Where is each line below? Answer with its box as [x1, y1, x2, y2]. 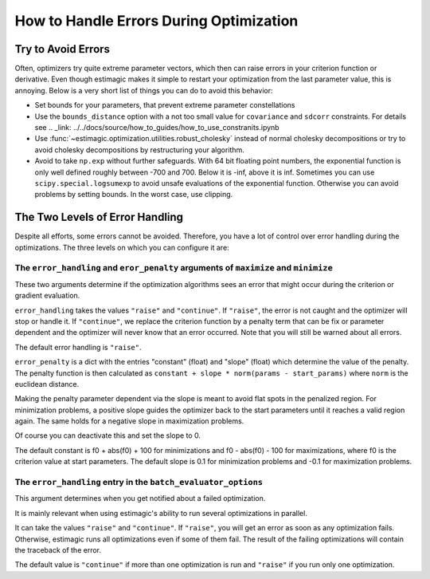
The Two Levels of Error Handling [14, 211, 183, 224]
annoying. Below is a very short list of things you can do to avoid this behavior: [14, 85, 273, 95]
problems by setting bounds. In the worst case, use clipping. [34, 190, 233, 199]
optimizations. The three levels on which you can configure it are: [14, 242, 230, 252]
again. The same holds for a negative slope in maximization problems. [14, 416, 244, 426]
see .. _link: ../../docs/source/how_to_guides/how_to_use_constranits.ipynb [34, 123, 279, 132]
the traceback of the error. [14, 545, 102, 554]
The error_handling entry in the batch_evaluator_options [14, 477, 263, 488]
